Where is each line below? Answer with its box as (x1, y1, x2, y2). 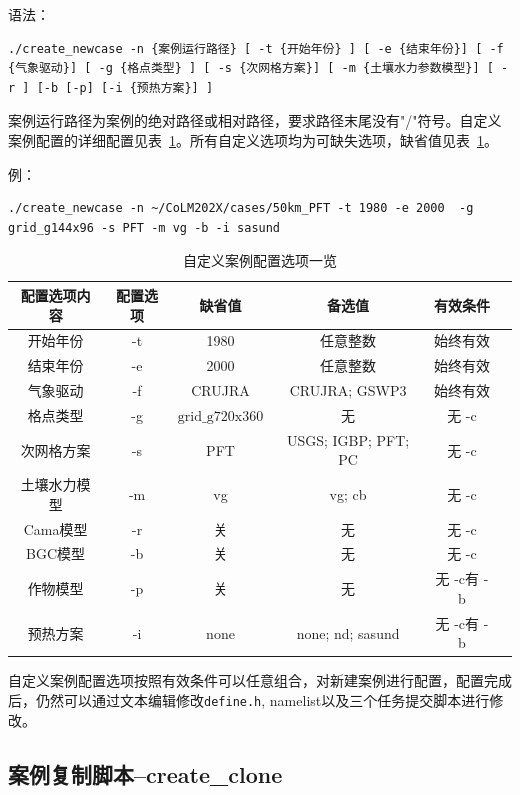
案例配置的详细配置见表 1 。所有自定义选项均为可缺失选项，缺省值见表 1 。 (8, 129, 498, 150)
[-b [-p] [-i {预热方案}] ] (36, 80, 214, 95)
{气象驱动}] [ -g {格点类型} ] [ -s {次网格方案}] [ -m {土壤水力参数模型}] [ (8, 61, 494, 76)
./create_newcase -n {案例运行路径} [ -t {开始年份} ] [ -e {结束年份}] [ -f (8, 41, 504, 56)
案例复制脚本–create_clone (8, 758, 283, 789)
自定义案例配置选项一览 (183, 250, 337, 271)
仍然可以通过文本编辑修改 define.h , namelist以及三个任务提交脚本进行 (35, 690, 490, 711)
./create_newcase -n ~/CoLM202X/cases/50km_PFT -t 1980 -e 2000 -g (8, 201, 474, 216)
